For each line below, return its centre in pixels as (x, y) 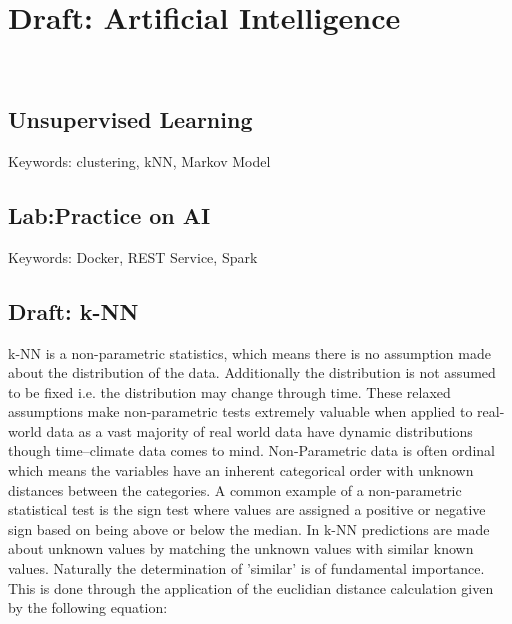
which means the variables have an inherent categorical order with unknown (241, 470)
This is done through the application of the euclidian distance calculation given (251, 587)
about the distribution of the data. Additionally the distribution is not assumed (252, 372)
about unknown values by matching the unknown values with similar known (241, 548)
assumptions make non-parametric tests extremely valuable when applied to (240, 411)
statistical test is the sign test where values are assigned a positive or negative (247, 509)
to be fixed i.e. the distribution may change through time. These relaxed (229, 391)
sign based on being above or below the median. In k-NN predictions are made (249, 528)
